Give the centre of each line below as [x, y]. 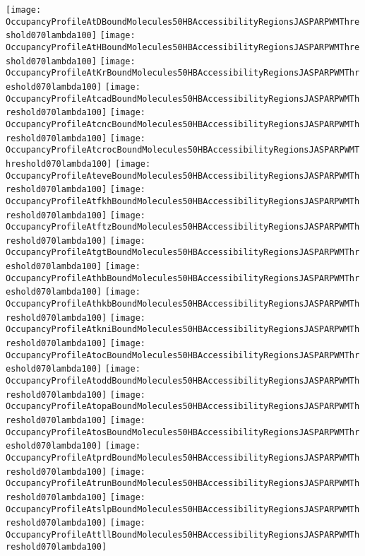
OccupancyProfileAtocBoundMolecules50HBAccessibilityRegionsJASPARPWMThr [183, 355]
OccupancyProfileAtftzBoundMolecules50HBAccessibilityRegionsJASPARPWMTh [183, 227]
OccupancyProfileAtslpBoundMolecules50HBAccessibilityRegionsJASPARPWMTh [183, 509]
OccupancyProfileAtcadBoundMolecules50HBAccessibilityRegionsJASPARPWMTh [183, 99]
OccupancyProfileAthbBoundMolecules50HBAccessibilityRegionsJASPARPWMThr [183, 278]
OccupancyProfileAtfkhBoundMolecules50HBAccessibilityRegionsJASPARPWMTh [183, 201]
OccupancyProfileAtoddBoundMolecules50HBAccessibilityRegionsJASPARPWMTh [183, 381]
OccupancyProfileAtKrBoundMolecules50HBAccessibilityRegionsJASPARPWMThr [183, 73]
